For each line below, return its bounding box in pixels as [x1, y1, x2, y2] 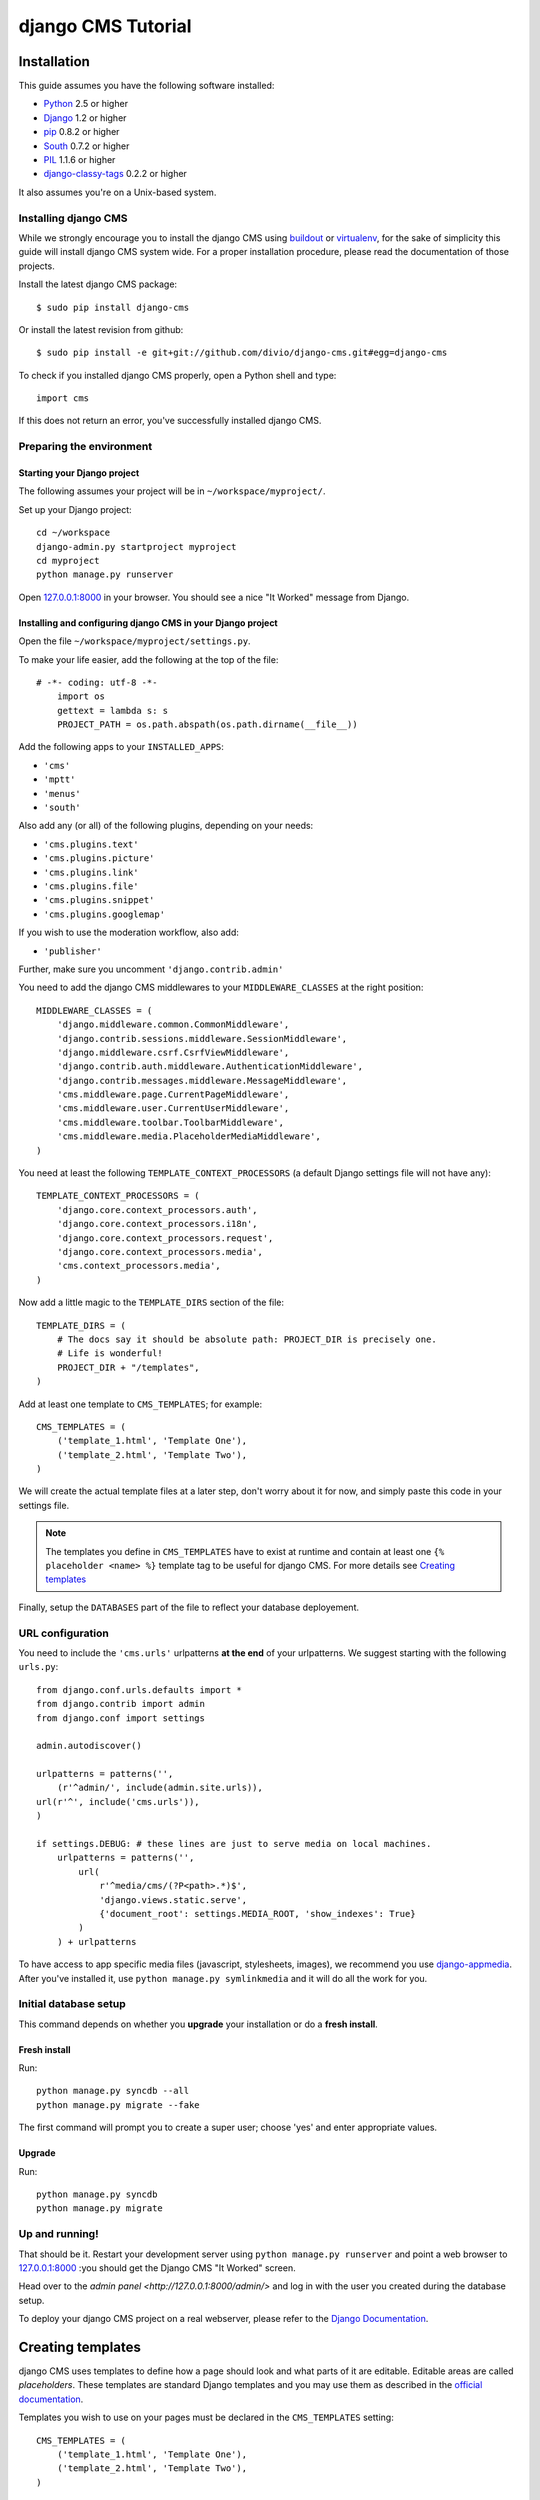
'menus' [43, 788, 82, 799]
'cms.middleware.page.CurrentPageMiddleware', [56, 1089, 290, 1100]
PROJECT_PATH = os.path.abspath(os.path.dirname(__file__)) [56, 719, 359, 730]
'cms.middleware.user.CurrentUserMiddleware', [56, 1103, 290, 1114]
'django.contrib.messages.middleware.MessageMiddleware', [56, 1075, 348, 1086]
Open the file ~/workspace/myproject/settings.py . [18, 635, 251, 647]
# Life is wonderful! [56, 1348, 164, 1359]
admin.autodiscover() [36, 1740, 142, 1752]
